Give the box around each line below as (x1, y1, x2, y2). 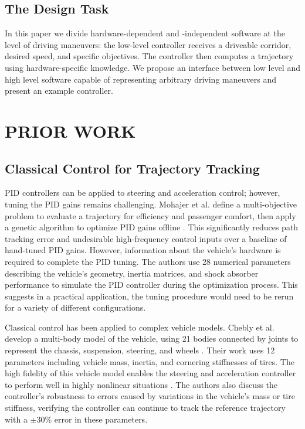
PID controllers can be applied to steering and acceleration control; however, (5, 186, 280, 199)
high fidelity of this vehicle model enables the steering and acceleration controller (5, 367, 296, 379)
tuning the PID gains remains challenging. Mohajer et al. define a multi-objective (5, 198, 297, 210)
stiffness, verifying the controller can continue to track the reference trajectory (5, 401, 286, 414)
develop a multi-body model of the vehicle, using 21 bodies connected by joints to (5, 332, 299, 345)
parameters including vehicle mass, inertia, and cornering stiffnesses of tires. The (5, 355, 294, 367)
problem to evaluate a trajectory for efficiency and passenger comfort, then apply (5, 209, 296, 222)
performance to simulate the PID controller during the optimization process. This (5, 278, 298, 291)
